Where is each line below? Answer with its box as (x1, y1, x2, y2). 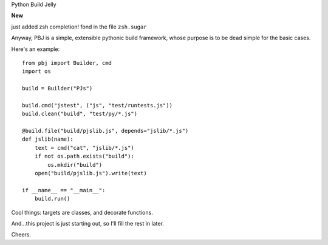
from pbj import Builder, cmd (22, 59, 112, 66)
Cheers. (11, 231, 32, 238)
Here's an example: (11, 45, 60, 53)
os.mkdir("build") (47, 161, 103, 168)
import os (22, 68, 51, 75)
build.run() (34, 195, 70, 203)
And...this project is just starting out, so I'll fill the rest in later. (11, 220, 164, 227)
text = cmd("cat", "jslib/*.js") (34, 144, 135, 151)
